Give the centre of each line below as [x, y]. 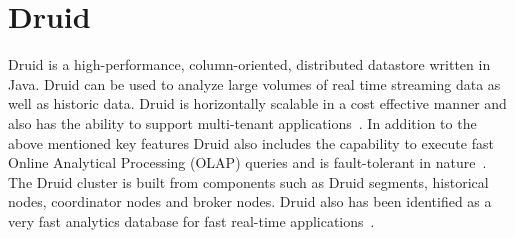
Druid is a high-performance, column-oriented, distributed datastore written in [249, 64]
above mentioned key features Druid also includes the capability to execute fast [251, 142]
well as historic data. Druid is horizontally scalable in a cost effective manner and [257, 103]
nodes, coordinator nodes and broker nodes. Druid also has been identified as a [250, 201]
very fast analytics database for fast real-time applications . [191, 220]
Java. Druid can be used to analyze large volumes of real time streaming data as [254, 83]
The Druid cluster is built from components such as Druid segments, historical [248, 181]
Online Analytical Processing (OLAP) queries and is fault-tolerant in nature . [247, 162]
